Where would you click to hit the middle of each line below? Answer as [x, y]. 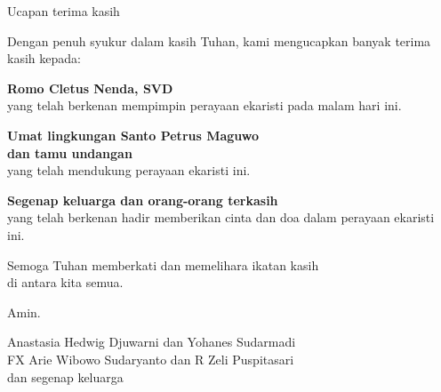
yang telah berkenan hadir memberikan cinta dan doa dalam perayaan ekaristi [221, 217]
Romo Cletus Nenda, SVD [90, 88]
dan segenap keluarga [65, 376]
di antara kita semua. [65, 282]
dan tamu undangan [70, 152]
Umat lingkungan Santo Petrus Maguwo [133, 135]
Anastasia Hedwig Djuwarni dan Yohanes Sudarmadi [152, 342]
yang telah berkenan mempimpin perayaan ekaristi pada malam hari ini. [204, 105]
